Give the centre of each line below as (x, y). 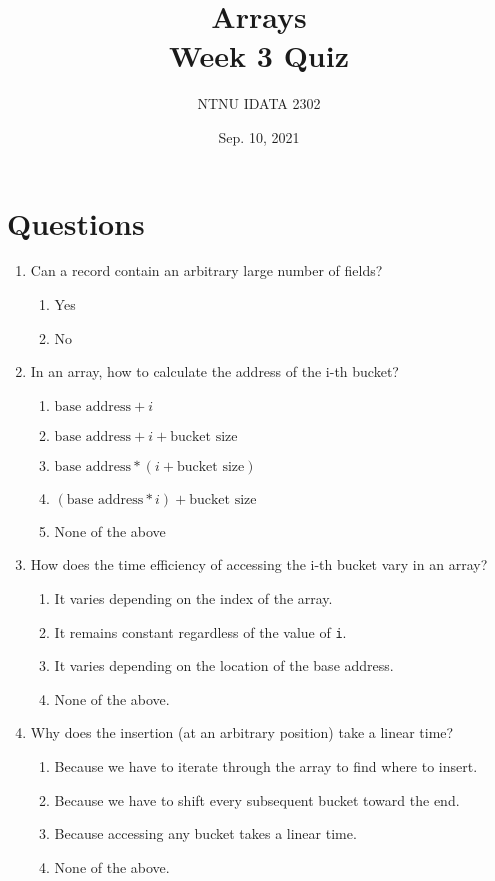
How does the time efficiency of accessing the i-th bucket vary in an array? (259, 564)
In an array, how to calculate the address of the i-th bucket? (214, 371)
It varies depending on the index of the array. (193, 598)
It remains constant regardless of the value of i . (200, 631)
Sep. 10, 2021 (259, 136)
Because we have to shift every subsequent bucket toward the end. (257, 799)
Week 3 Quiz (259, 55)
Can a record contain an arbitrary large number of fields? (206, 270)
